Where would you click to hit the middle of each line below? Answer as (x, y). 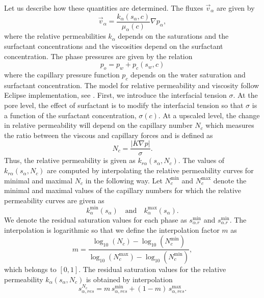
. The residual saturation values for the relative (152, 269)
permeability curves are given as (54, 200)
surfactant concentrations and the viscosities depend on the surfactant (114, 46)
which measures (230, 125)
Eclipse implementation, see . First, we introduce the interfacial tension (115, 95)
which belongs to (30, 269)
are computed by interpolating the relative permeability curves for (150, 170)
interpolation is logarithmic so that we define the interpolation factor (112, 229)
